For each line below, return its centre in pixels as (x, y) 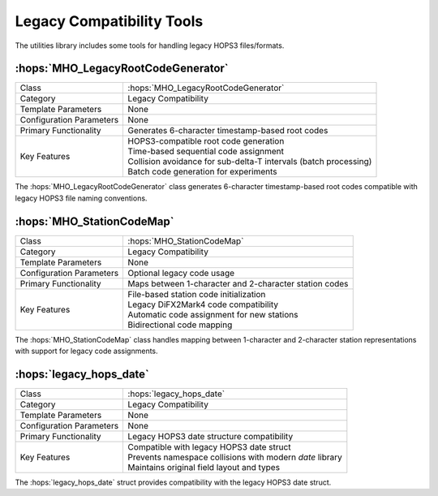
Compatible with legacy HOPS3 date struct (209, 447)
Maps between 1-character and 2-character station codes (238, 283)
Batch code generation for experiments (202, 172)
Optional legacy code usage (181, 273)
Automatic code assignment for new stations (213, 314)
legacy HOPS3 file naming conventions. (81, 198)
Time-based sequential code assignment (206, 152)
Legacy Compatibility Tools (109, 21)
